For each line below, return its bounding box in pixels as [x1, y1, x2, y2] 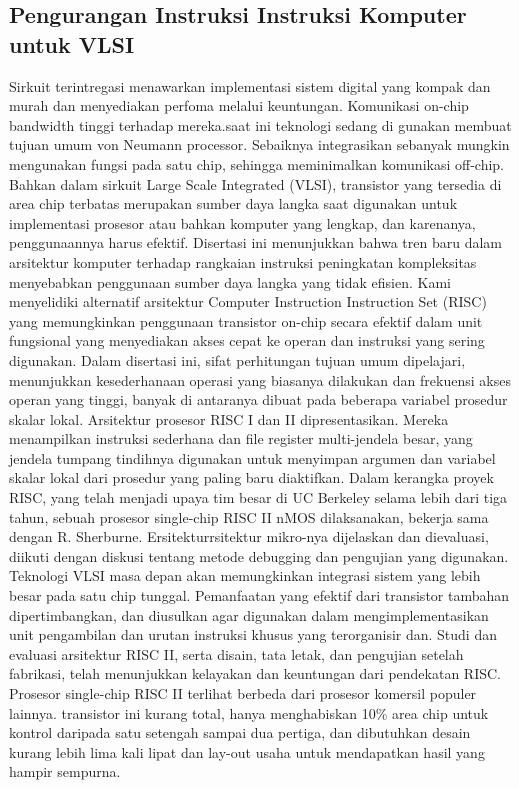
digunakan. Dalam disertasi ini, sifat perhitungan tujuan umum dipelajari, [9, 349, 466, 370]
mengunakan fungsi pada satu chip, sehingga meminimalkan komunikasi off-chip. [9, 153, 505, 174]
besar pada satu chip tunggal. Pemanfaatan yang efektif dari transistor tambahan [9, 585, 510, 606]
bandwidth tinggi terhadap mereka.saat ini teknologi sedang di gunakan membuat [9, 114, 512, 135]
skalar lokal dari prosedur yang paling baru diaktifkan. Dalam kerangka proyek [9, 467, 494, 488]
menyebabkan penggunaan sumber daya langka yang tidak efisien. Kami [9, 271, 452, 292]
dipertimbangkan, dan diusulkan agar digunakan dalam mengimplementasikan [9, 604, 489, 625]
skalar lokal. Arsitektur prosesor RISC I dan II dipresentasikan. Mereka [9, 408, 449, 429]
